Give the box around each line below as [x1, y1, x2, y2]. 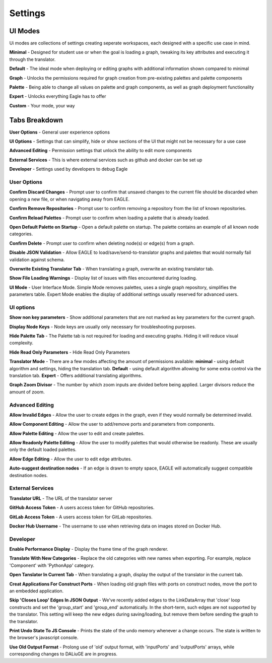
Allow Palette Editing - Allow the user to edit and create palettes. [9, 430, 145, 436]
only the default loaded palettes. [9, 446, 77, 453]
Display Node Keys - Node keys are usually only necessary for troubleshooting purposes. [9, 323, 196, 329]
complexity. [9, 340, 34, 346]
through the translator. [9, 56, 56, 62]
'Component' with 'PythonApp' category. [9, 562, 94, 568]
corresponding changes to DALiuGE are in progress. [9, 651, 118, 657]
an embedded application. [9, 588, 64, 594]
